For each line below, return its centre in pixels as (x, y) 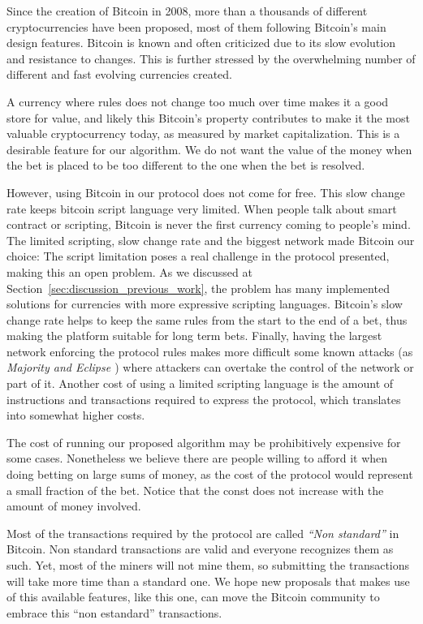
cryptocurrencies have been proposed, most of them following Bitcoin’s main (196, 26)
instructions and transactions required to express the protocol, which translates (204, 399)
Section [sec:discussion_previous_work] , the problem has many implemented (198, 288)
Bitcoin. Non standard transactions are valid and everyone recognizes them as (200, 549)
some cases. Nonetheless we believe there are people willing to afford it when (197, 458)
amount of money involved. (74, 506)
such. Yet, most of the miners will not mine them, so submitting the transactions (208, 565)
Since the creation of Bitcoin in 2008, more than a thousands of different (187, 11)
